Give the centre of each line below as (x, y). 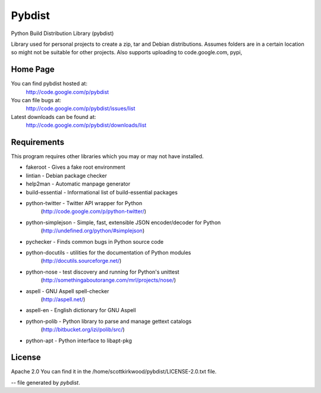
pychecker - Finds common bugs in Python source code (95, 241)
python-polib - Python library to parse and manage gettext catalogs (109, 321)
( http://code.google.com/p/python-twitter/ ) (94, 212)
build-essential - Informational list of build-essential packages (102, 192)
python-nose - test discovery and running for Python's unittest (103, 272)
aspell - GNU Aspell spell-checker (67, 291)
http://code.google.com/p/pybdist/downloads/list (86, 125)
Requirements (38, 142)
